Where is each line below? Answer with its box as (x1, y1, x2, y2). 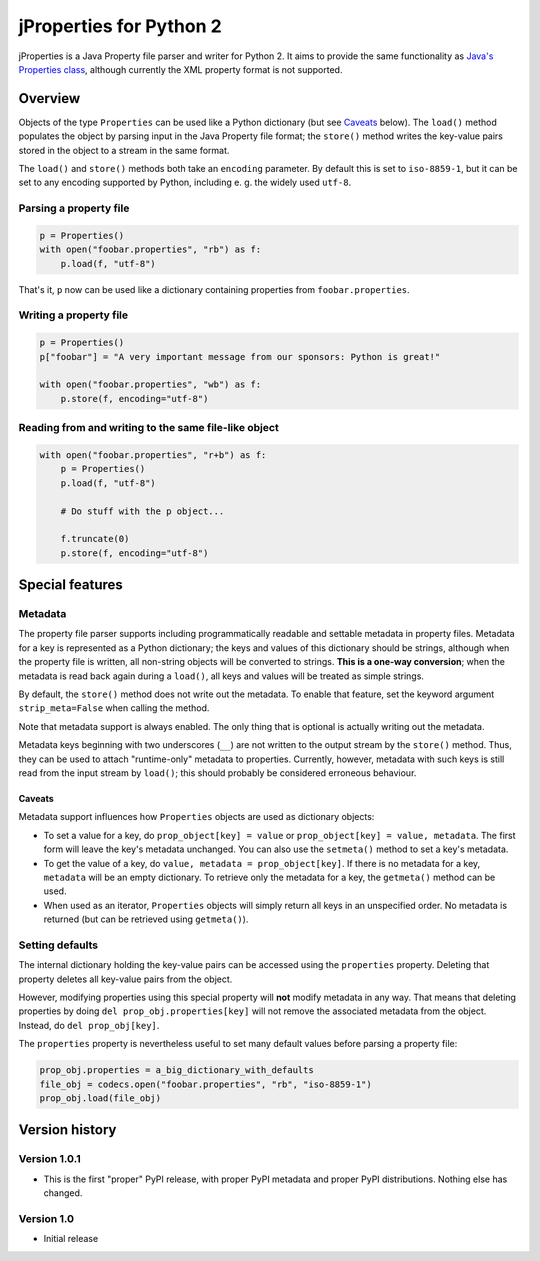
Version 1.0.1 (18, 1152, 81, 1166)
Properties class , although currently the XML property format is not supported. (18, 63, 343, 75)
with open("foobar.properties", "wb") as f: (39, 379, 262, 390)
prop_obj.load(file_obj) (39, 1092, 162, 1104)
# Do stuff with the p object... (60, 505, 225, 517)
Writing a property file (18, 308, 129, 322)
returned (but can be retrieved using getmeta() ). (43, 913, 249, 925)
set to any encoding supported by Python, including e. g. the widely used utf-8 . (18, 176, 352, 189)
